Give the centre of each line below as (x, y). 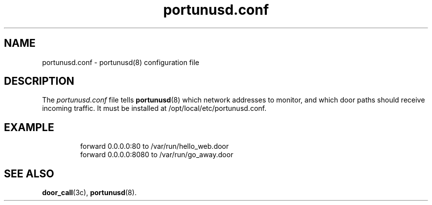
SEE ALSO (29, 173)
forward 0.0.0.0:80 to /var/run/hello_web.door (154, 146)
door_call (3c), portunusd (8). (89, 193)
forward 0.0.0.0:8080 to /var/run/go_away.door (157, 155)
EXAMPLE (29, 127)
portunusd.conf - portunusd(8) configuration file (121, 62)
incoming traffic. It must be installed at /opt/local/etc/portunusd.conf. (154, 108)
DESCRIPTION (39, 81)
